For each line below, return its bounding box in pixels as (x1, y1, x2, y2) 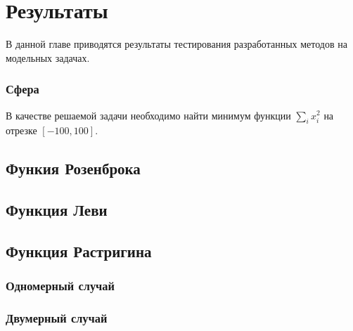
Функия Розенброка (6, 157, 141, 179)
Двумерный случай (6, 309, 108, 327)
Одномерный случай (6, 277, 115, 294)
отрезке (6, 123, 37, 138)
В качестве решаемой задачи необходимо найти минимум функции (6, 108, 291, 122)
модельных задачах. (6, 50, 90, 65)
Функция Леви (6, 199, 108, 221)
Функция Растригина (6, 240, 152, 261)
